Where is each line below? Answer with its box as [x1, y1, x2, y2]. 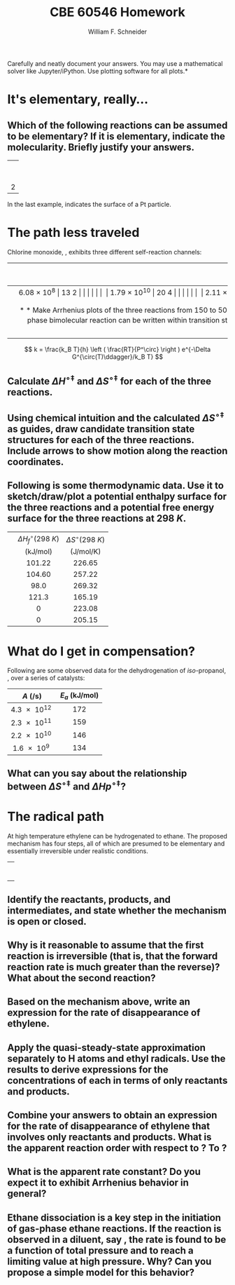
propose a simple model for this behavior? [7, 1266, 194, 1278]
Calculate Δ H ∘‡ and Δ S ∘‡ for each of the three [7, 373, 212, 387]
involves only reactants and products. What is [7, 1131, 212, 1143]
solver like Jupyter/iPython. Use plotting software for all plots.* [7, 67, 188, 75]
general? [7, 1188, 47, 1199]
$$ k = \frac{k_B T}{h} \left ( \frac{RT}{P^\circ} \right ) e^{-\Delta [24, 345, 211, 354]
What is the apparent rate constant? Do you [7, 1166, 201, 1178]
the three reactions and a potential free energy [7, 502, 215, 514]
